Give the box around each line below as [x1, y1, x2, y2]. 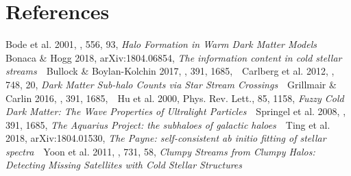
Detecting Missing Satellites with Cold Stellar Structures [5, 158, 243, 172]
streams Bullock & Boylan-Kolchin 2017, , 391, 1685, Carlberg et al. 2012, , [5, 64, 335, 78]
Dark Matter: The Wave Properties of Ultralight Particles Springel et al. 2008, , [5, 104, 346, 118]
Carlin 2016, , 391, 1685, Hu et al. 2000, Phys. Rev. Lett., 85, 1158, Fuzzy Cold [5, 90, 344, 105]
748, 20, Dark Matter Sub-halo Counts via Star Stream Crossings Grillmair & [5, 77, 337, 91]
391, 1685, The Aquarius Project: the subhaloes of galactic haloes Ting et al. [5, 117, 330, 131]
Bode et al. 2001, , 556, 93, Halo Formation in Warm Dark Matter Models [5, 37, 317, 51]
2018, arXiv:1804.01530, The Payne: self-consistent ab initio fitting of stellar [5, 131, 326, 145]
